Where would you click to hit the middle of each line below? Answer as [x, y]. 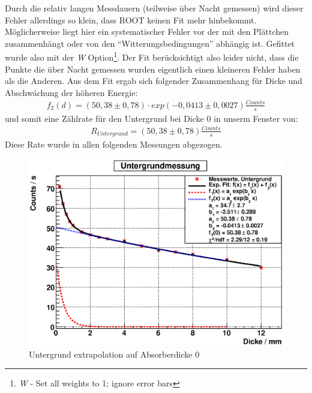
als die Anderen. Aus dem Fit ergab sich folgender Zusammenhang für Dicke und [154, 81]
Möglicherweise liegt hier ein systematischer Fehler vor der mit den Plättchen [147, 31]
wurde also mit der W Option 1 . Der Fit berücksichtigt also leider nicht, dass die [152, 56]
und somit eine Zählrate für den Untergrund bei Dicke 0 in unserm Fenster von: [151, 118]
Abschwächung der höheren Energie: [71, 92]
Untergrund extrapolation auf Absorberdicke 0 [114, 354]
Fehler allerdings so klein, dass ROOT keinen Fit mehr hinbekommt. [131, 19]
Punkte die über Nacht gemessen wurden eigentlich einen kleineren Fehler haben [153, 69]
